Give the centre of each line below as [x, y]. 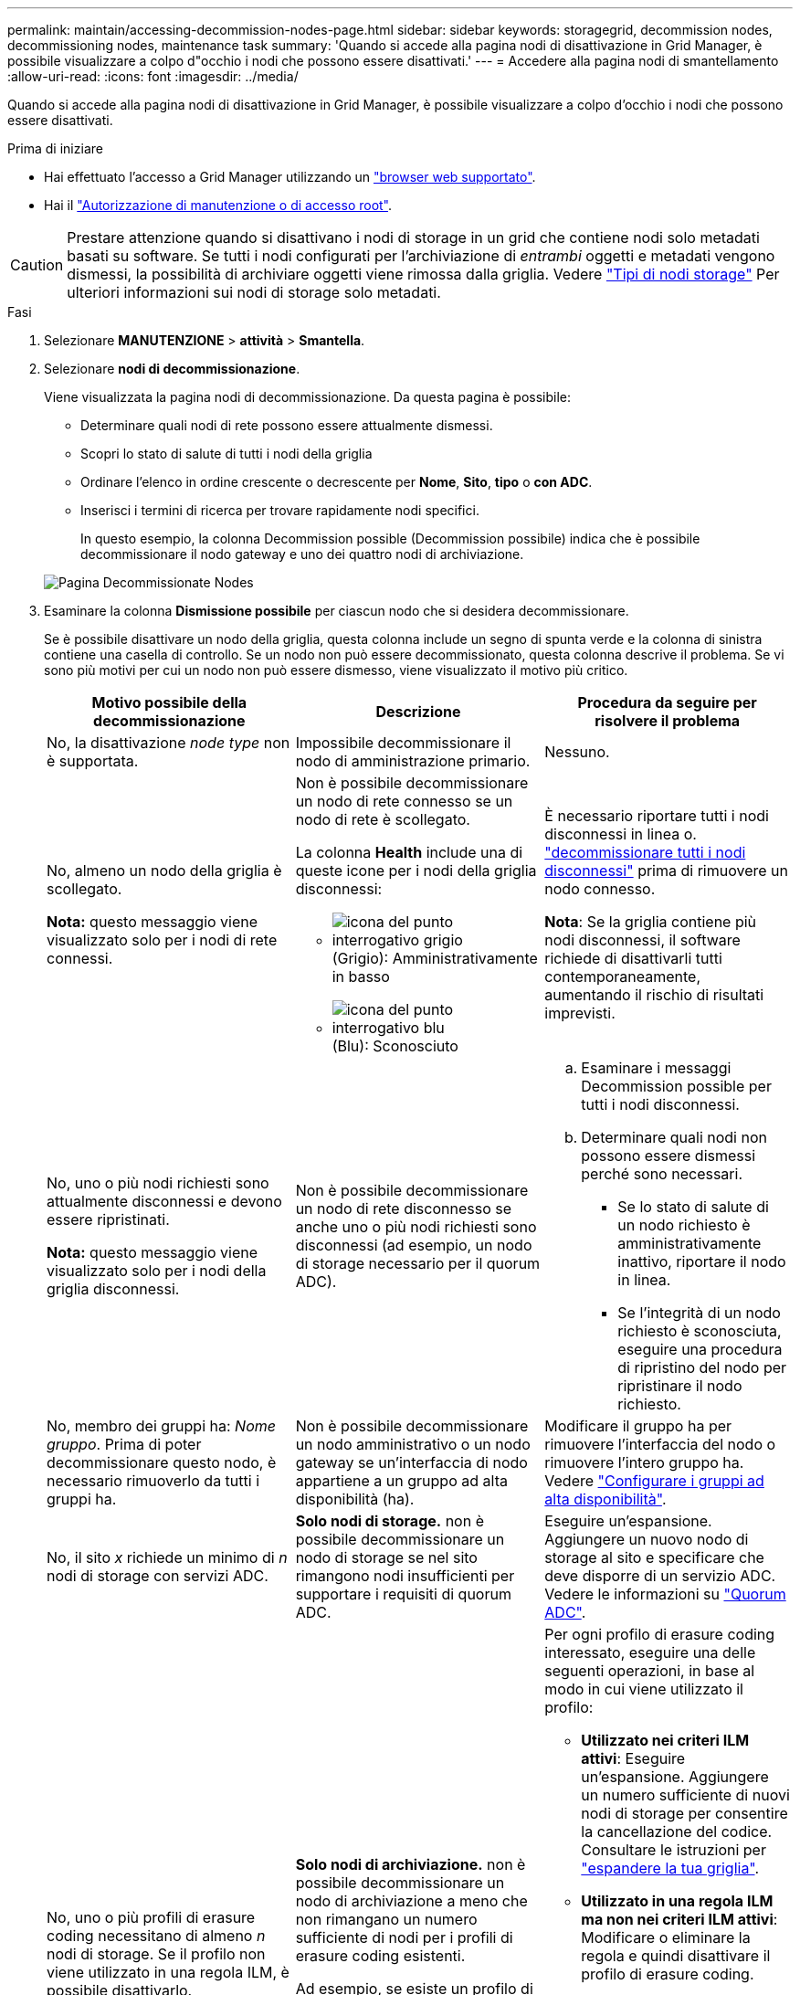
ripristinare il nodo [680, 1386]
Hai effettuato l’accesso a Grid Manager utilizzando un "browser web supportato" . [290, 177]
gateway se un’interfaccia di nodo [411, 1462]
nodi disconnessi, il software [642, 940]
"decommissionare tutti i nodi [645, 852]
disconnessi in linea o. [621, 834]
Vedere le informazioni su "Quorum [665, 1594]
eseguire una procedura [700, 1349]
